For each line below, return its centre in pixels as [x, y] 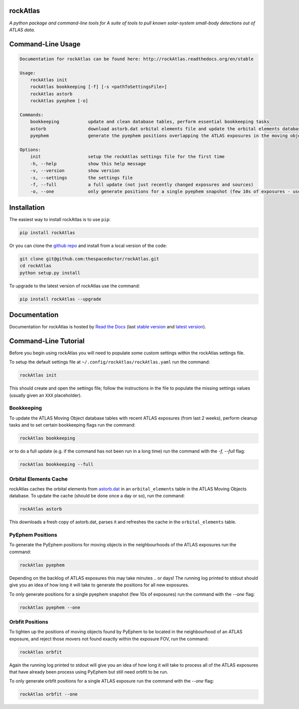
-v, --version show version [75, 171]
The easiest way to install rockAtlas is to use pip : [60, 219]
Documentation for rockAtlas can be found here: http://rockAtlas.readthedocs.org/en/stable [137, 59]
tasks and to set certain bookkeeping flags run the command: [72, 425]
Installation [27, 207]
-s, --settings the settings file [81, 178]
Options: [30, 149]
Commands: [32, 115]
